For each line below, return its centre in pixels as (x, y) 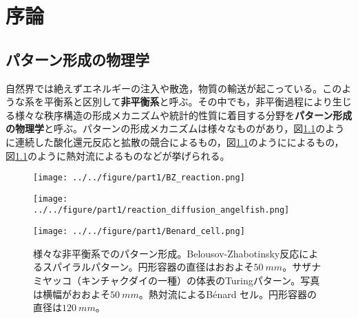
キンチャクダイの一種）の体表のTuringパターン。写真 (200, 280)
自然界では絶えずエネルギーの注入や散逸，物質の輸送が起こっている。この (174, 88)
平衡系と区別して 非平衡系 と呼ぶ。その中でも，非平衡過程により (188, 102)
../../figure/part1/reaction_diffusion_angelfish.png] (161, 210)
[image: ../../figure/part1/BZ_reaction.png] (139, 178)
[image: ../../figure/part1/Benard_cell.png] (139, 232)
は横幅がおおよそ (72, 294)
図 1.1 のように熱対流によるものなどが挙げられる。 (118, 155)
